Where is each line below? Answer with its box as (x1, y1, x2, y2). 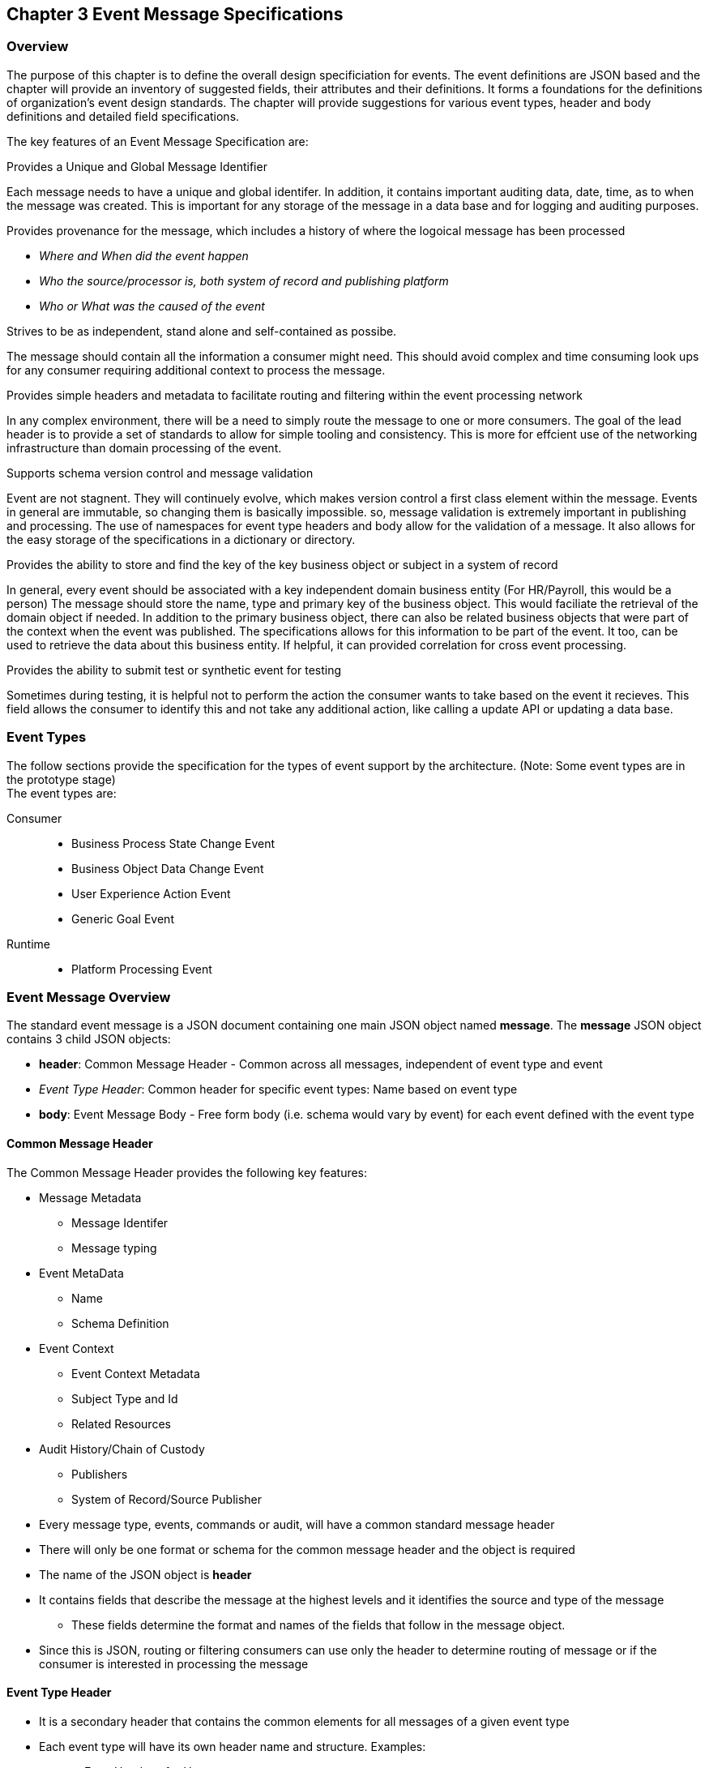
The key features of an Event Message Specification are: (6, 134, 309, 148)
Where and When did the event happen (39, 248, 249, 263)
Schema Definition (71, 1316, 169, 1330)
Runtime (6, 936, 50, 951)
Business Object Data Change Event (71, 861, 264, 875)
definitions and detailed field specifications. (6, 109, 240, 123)
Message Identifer (71, 1215, 169, 1230)
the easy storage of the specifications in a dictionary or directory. (6, 532, 356, 546)
